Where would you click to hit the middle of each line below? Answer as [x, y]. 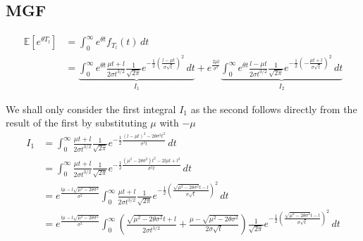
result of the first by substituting [76, 123]
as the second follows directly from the [274, 109]
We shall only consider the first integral [91, 109]
